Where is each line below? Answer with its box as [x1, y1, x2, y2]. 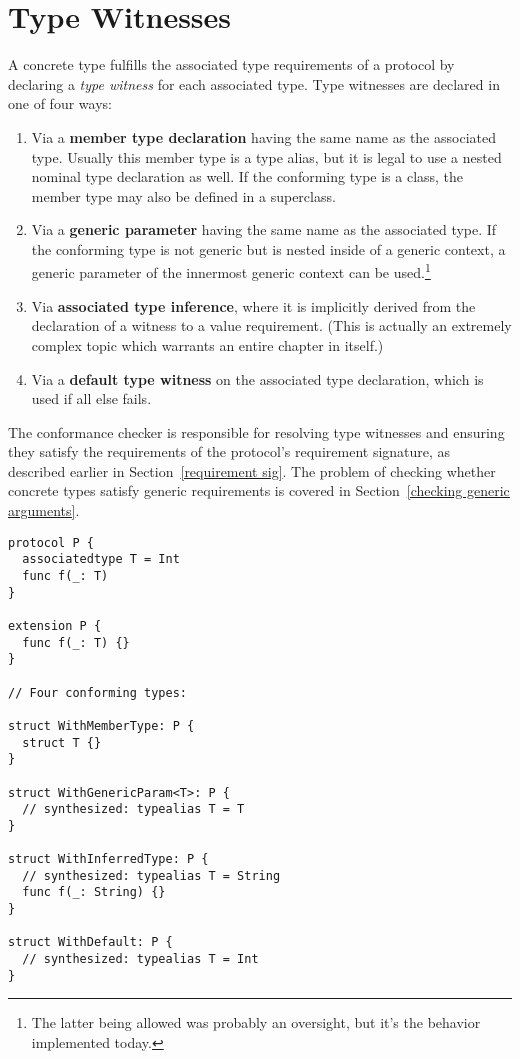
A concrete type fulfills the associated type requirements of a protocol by [8, 54, 455, 75]
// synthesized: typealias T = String [22, 868, 281, 883]
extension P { [8, 618, 102, 633]
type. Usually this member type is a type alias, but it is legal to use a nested [31, 146, 502, 167]
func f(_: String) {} [22, 885, 166, 900]
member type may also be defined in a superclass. [31, 185, 336, 206]
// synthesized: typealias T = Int [22, 952, 259, 967]
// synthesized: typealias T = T [22, 802, 245, 817]
